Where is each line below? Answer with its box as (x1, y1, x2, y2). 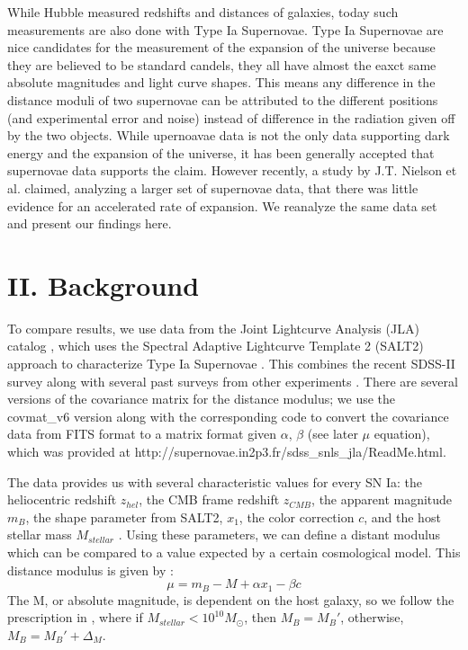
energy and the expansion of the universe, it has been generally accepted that (7, 143, 435, 162)
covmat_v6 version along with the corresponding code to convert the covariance (7, 406, 449, 425)
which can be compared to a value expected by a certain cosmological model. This (7, 542, 461, 561)
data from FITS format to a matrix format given (7, 424, 277, 443)
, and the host (364, 507, 441, 526)
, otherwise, (340, 608, 404, 627)
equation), (373, 424, 430, 443)
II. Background (7, 266, 200, 303)
